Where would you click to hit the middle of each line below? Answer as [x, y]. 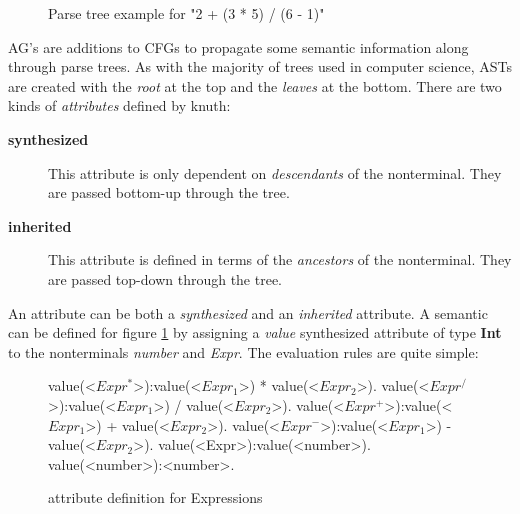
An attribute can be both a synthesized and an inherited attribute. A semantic [248, 312]
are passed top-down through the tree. [165, 278]
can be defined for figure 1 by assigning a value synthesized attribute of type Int [255, 332]
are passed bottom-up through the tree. [169, 192]
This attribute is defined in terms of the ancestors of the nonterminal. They [280, 259]
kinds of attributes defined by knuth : [119, 105]
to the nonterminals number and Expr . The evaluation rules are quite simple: [243, 351]
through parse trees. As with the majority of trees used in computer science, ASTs [260, 66]
